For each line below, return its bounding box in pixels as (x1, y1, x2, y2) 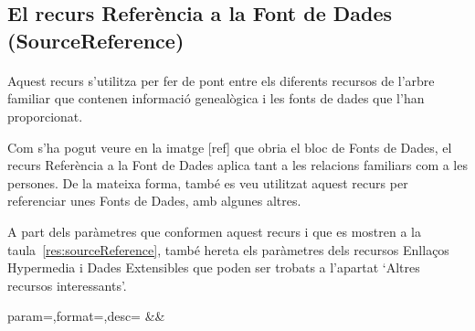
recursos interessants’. (7, 275, 127, 294)
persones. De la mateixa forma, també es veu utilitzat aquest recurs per (7, 173, 408, 192)
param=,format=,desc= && (7, 306, 165, 326)
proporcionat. (7, 106, 83, 125)
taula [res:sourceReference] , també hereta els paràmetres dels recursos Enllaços (7, 240, 449, 259)
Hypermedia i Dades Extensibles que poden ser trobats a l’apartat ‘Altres (7, 258, 420, 277)
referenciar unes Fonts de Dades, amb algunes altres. (7, 191, 301, 210)
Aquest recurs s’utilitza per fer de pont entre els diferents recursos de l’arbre (7, 70, 435, 90)
